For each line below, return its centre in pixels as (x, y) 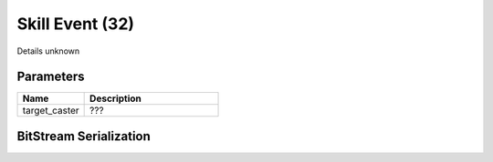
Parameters (51, 77)
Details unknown (48, 51)
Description (115, 98)
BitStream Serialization (84, 136)
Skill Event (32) (76, 24)
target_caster (51, 111)
